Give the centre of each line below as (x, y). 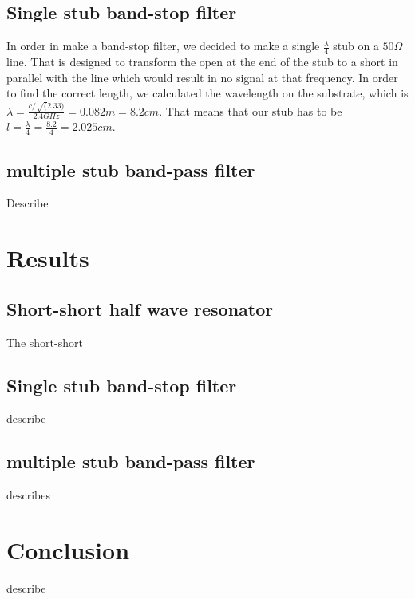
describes (29, 495)
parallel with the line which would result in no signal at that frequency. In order (202, 77)
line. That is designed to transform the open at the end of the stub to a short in (202, 62)
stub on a (356, 46)
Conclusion (68, 549)
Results (48, 258)
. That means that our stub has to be (251, 110)
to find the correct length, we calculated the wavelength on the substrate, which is (207, 93)
